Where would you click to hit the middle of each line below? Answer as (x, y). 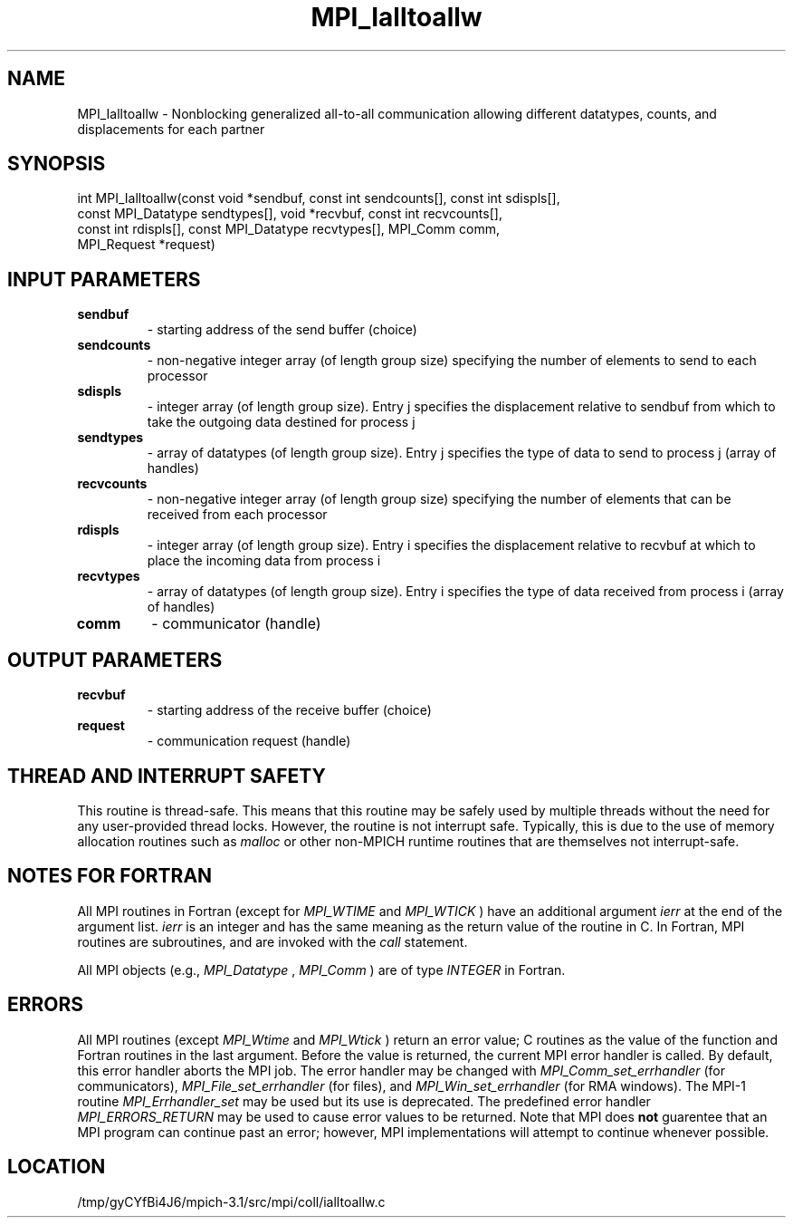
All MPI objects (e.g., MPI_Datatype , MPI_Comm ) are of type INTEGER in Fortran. (321, 969)
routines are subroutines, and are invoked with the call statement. (272, 941)
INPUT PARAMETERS (104, 279)
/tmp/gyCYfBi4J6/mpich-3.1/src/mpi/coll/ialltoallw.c (231, 1201)
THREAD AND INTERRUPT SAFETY (167, 776)
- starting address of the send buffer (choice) (282, 330)
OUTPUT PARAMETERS (115, 660)
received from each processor (237, 515)
